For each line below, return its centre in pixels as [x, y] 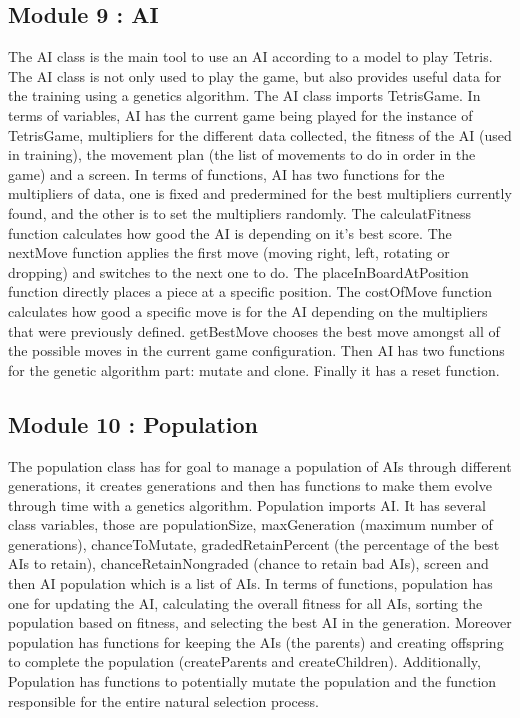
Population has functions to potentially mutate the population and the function [252, 681]
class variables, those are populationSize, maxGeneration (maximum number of [250, 524]
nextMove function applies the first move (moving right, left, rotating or [229, 252]
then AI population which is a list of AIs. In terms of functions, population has [250, 583]
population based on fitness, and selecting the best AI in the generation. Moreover [260, 622]
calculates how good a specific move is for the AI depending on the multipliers [248, 310]
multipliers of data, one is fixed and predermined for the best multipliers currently [260, 193]
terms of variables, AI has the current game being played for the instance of [240, 114]
